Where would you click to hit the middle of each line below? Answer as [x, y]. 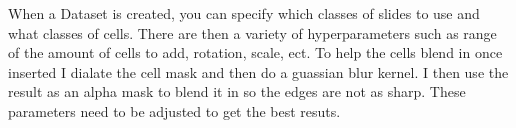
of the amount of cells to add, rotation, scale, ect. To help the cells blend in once [255, 52]
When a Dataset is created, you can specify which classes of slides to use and [244, 13]
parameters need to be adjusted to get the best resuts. [174, 110]
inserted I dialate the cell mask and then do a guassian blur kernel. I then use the [258, 71]
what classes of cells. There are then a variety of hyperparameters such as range [252, 32]
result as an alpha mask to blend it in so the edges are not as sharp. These [237, 91]
